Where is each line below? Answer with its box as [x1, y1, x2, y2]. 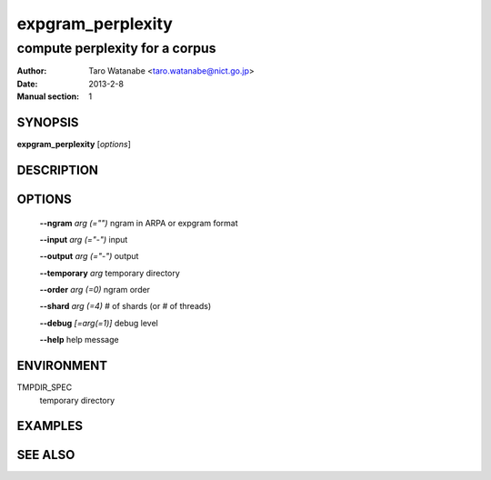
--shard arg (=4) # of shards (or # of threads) [39, 301, 212, 312]
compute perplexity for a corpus [16, 40, 217, 56]
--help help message [39, 335, 119, 345]
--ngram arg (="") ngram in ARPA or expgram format [39, 217, 238, 228]
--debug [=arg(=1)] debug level [39, 317, 158, 328]
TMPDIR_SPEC [16, 382, 73, 393]
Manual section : [16, 91, 80, 102]
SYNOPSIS [16, 115, 79, 130]
